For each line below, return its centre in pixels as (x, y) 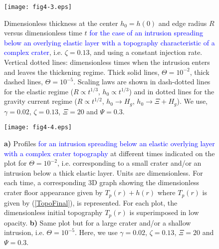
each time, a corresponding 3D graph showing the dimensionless (102, 182)
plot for (15, 163)
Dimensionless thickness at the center (61, 23)
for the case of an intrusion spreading (146, 33)
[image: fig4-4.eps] (38, 127)
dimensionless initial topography (53, 212)
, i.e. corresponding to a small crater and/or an (129, 163)
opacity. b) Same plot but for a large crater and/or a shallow (98, 222)
